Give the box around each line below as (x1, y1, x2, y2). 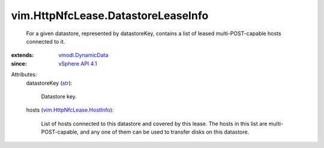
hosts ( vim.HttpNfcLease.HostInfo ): (26, 106, 114, 113)
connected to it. (26, 38, 65, 45)
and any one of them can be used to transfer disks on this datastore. (80, 128, 249, 135)
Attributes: (11, 71, 37, 78)
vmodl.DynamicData (58, 51, 109, 59)
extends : (11, 51, 34, 59)
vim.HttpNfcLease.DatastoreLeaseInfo (11, 9, 209, 22)
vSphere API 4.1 (58, 60, 97, 67)
